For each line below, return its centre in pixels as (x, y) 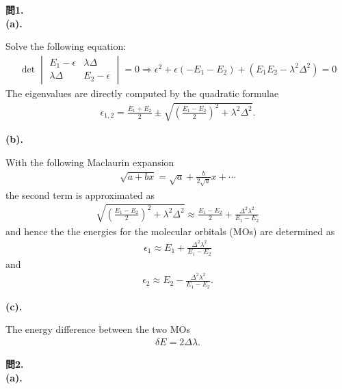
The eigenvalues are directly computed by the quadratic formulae (142, 93)
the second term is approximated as (80, 194)
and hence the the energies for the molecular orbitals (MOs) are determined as (170, 231)
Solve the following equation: (66, 46)
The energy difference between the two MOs (98, 329)
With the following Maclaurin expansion (90, 162)
